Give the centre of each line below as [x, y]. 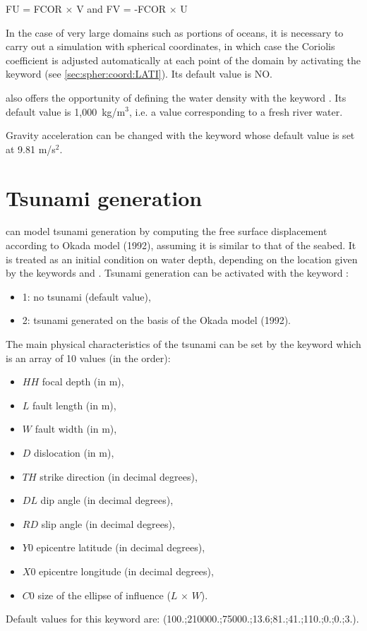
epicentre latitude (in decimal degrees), [121, 547]
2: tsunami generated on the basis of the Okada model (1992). [157, 320]
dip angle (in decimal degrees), [107, 500]
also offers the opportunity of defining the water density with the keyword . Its [176, 97]
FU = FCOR [34, 8]
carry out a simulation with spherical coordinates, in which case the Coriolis [170, 46]
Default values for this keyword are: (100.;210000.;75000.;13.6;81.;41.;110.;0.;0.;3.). [182, 619]
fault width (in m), [76, 429]
